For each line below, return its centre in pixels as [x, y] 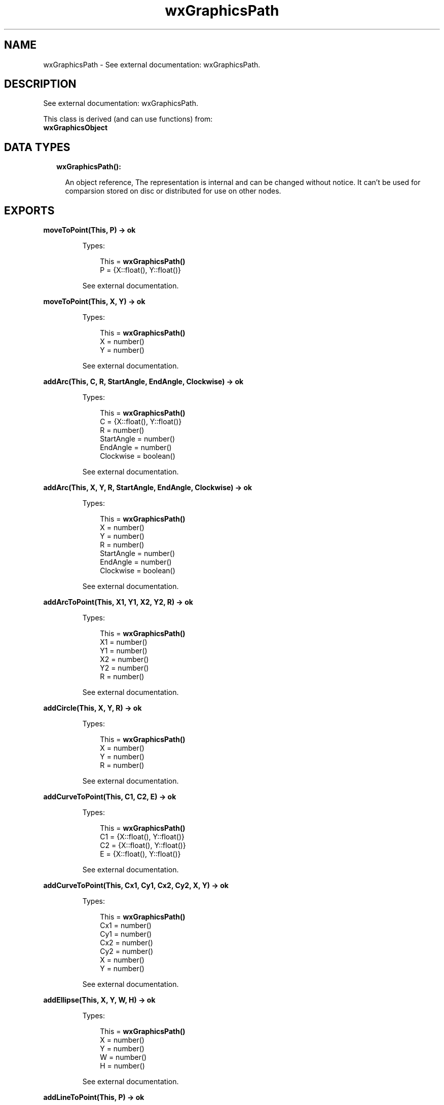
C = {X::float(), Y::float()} [141, 422]
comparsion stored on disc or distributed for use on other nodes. [173, 191]
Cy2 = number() [126, 951]
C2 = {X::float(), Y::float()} [143, 845]
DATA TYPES [37, 147]
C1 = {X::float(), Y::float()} [142, 837]
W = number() [123, 1057]
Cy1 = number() [126, 934]
